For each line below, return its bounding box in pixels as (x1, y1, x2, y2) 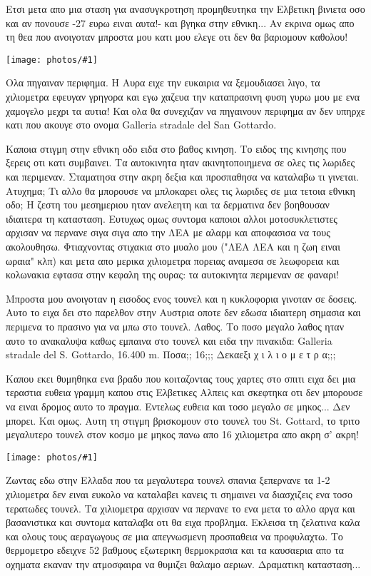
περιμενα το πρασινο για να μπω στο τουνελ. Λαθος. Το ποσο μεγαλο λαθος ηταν (6, 318, 344, 333)
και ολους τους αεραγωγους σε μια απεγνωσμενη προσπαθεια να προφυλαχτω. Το (6, 528, 343, 543)
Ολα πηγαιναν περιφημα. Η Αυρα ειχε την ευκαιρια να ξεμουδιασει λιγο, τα (6, 75, 320, 90)
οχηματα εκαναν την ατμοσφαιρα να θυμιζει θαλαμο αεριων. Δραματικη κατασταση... (6, 556, 361, 571)
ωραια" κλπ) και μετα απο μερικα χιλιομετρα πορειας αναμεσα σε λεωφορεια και (6, 253, 340, 268)
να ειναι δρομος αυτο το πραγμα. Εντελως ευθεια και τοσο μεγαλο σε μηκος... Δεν (6, 398, 350, 413)
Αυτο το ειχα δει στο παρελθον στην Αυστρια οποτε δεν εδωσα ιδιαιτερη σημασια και (6, 305, 361, 320)
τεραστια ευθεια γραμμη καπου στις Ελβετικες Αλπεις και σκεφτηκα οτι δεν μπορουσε (6, 385, 363, 400)
